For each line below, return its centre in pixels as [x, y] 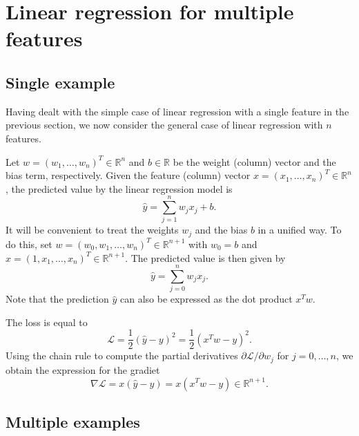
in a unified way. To [300, 230]
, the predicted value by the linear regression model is [119, 188]
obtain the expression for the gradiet [83, 369]
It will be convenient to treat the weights [92, 230]
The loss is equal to [47, 322]
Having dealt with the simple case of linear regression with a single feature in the [177, 111]
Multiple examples [73, 421]
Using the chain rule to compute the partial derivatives [122, 356]
